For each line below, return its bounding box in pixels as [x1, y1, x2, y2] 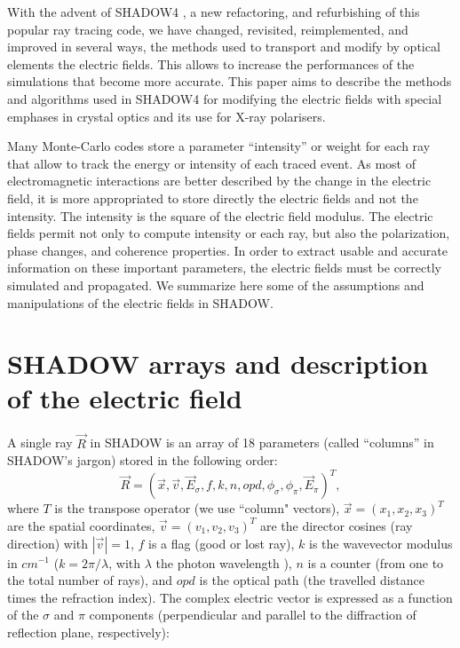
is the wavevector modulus [309, 533, 453, 552]
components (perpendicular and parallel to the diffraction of [89, 605, 416, 624]
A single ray [7, 433, 73, 452]
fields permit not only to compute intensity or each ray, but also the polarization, [7, 224, 450, 242]
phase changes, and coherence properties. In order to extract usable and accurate [7, 241, 448, 259]
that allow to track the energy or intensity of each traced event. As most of [7, 154, 416, 172]
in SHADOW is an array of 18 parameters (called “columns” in [90, 433, 434, 452]
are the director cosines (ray [259, 516, 413, 534]
